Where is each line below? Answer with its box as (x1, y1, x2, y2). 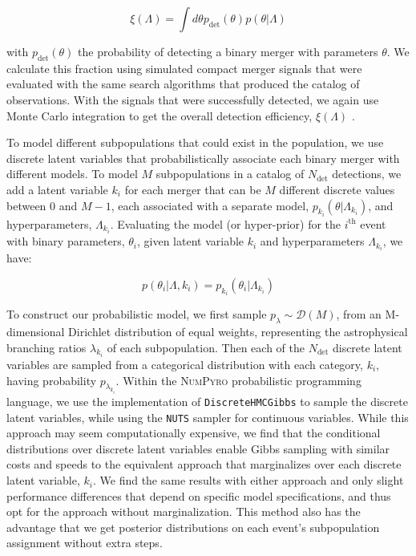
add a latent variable (6, 181, 108, 197)
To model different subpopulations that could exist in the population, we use (6, 134, 384, 151)
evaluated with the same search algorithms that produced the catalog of (6, 75, 360, 92)
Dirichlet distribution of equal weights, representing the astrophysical (68, 323, 408, 339)
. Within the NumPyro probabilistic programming (115, 371, 361, 388)
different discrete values (279, 181, 395, 197)
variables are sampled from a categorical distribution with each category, (6, 356, 363, 373)
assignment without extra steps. (6, 534, 163, 551)
